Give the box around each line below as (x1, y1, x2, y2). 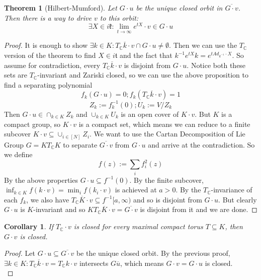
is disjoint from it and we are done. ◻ (140, 204, 257, 215)
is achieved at (115, 184, 157, 195)
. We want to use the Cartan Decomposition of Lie (90, 128, 245, 139)
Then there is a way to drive (4, 12, 92, 23)
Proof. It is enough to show (4, 40, 88, 50)
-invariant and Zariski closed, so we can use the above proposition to (37, 69, 248, 80)
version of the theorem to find (4, 50, 96, 60)
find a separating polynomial (4, 79, 93, 90)
